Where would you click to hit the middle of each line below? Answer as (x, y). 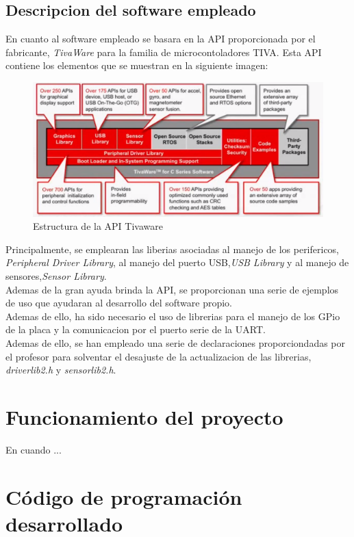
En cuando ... (34, 449)
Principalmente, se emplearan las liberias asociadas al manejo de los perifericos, (173, 249)
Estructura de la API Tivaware (98, 226)
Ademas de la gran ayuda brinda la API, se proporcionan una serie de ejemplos (172, 289)
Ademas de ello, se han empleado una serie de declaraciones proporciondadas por (176, 343)
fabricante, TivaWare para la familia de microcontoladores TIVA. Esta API (164, 52)
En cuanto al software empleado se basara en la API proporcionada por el (161, 39)
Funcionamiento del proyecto (144, 416)
